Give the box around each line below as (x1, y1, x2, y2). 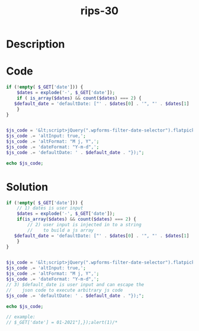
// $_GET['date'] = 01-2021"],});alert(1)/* (6, 320, 118, 326)
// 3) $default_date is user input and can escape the (6, 281, 145, 288)
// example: (6, 314, 36, 320)
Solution (6, 180, 49, 194)
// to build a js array (27, 227, 94, 233)
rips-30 (80, 4, 119, 18)
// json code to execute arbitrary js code (6, 287, 123, 293)
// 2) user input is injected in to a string (27, 222, 142, 228)
